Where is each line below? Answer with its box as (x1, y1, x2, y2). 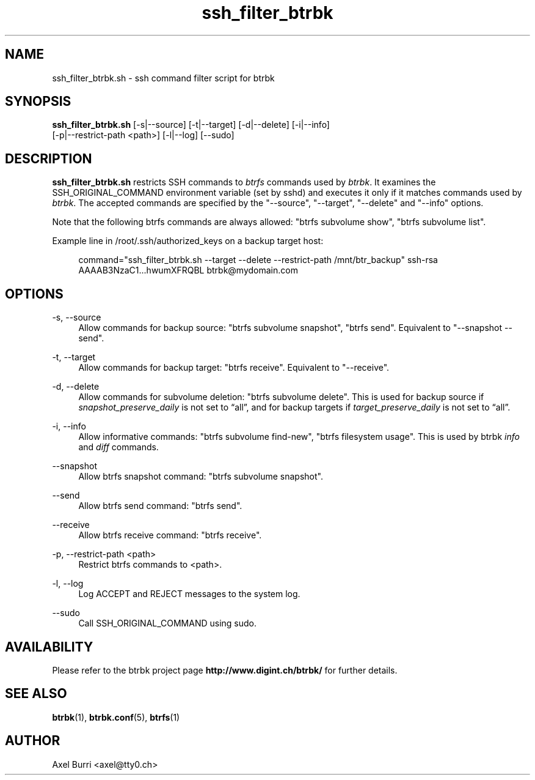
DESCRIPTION (5, 150, 92, 166)
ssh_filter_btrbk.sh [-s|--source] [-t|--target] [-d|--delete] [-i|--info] (52, 119, 330, 130)
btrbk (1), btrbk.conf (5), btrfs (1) (52, 711, 180, 722)
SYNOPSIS (5, 94, 71, 110)
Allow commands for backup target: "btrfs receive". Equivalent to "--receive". (78, 362, 390, 373)
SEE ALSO (5, 686, 67, 702)
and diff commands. (78, 442, 159, 453)
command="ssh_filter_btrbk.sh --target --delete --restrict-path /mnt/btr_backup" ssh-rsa (78, 254, 438, 266)
